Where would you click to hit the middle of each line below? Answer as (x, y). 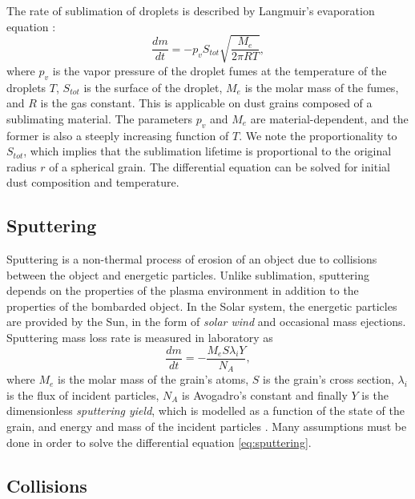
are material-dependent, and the (329, 118)
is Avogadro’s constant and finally (265, 394)
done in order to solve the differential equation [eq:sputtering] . (159, 442)
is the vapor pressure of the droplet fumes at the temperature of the (220, 70)
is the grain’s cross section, (328, 379)
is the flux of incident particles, (83, 394)
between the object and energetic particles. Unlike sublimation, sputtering (188, 274)
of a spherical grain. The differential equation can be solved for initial (220, 166)
